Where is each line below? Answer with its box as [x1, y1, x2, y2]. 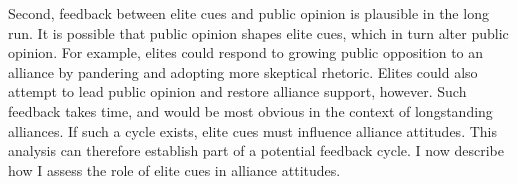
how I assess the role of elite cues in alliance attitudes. [8, 159, 341, 180]
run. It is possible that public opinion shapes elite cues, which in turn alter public [8, 22, 509, 43]
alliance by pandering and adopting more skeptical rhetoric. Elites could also [8, 61, 478, 82]
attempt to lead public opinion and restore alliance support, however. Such [8, 81, 467, 102]
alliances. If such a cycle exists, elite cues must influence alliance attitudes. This [8, 120, 497, 141]
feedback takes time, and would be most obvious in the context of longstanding [8, 100, 493, 121]
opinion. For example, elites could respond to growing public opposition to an [8, 42, 484, 63]
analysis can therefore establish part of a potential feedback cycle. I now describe [8, 140, 504, 161]
